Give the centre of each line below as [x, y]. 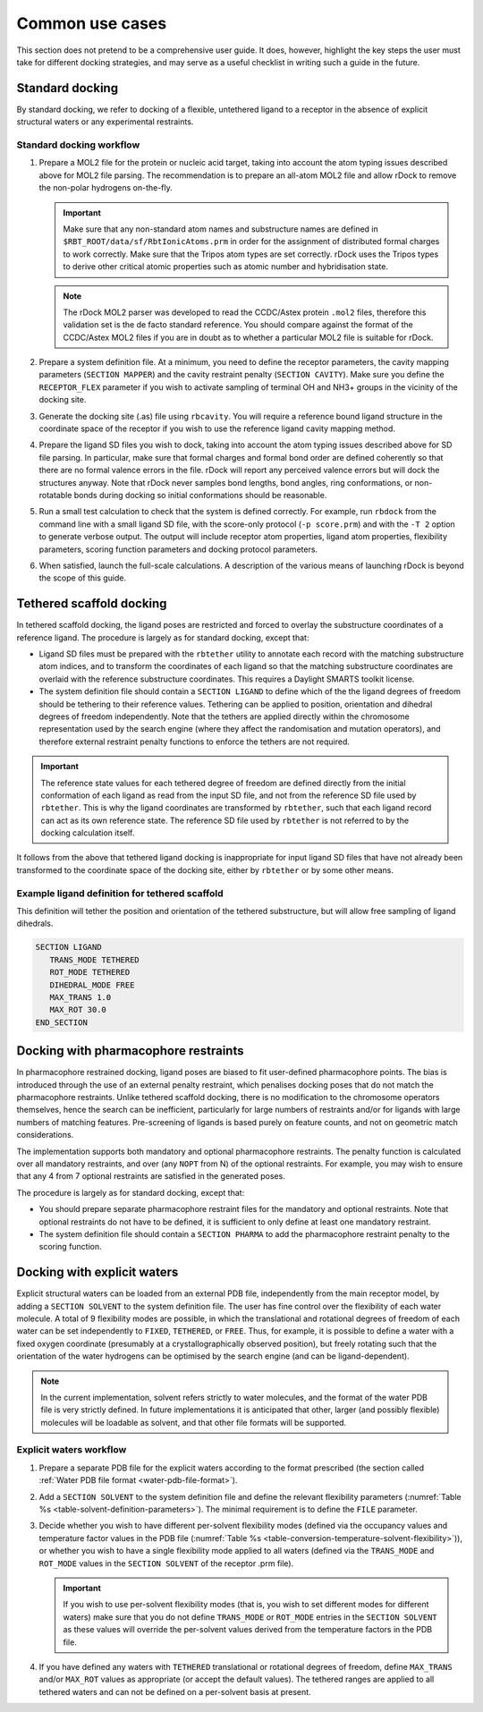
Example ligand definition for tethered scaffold [120, 893]
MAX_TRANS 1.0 [80, 997]
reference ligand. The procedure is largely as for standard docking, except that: [163, 637]
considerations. [45, 1135]
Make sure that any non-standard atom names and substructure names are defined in [221, 229]
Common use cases [92, 23]
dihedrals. [35, 924]
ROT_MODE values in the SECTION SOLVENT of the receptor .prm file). [166, 1563]
